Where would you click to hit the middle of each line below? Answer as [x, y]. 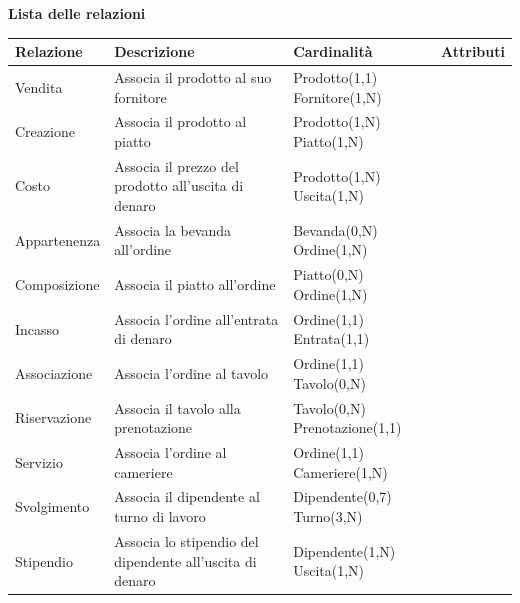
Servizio [39, 461]
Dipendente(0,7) [342, 496]
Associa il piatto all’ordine [195, 284]
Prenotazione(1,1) [347, 427]
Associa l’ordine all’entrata [196, 318]
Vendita [39, 86]
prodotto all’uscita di [179, 185]
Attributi [473, 51]
